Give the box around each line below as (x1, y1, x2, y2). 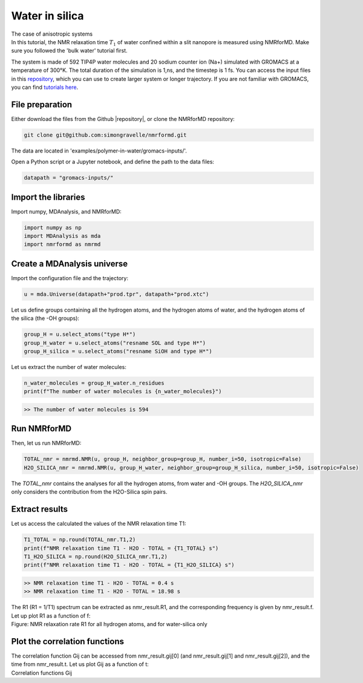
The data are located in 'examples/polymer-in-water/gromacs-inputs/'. (11, 147, 188, 154)
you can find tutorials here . (11, 83, 79, 91)
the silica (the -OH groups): (11, 315, 80, 322)
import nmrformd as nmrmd (24, 241, 101, 248)
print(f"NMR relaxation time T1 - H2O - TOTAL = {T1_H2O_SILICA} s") (24, 561, 235, 569)
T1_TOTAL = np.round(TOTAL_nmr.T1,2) (24, 536, 136, 543)
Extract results (11, 504, 68, 514)
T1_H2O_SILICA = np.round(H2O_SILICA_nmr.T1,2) (24, 553, 168, 560)
